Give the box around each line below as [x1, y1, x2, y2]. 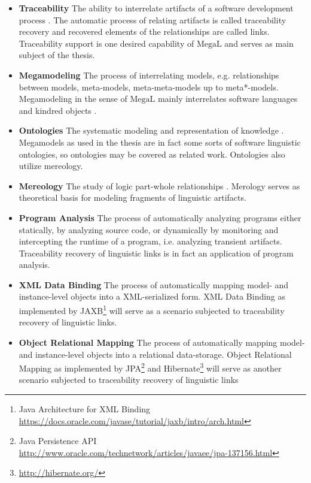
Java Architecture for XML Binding [19, 402, 151, 415]
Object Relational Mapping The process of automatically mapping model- [19, 336, 305, 348]
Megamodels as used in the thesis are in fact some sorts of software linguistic [19, 135, 301, 148]
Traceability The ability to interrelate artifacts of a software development [19, 2, 294, 14]
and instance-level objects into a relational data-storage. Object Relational [19, 348, 292, 360]
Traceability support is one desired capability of [19, 37, 194, 49]
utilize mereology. [19, 159, 83, 172]
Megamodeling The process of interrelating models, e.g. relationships [19, 68, 279, 81]
